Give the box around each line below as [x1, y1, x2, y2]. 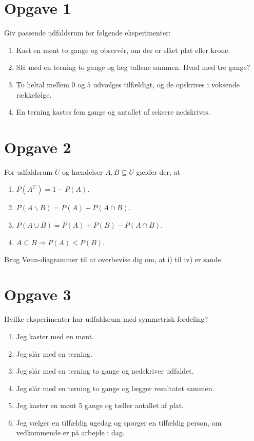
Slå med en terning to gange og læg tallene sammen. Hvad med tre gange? [16, 62, 250, 72]
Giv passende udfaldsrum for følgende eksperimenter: [4, 27, 171, 38]
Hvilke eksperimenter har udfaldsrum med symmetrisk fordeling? [4, 314, 208, 324]
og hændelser [62, 166, 103, 177]
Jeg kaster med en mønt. [16, 330, 94, 341]
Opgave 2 [4, 136, 71, 157]
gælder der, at [136, 166, 181, 177]
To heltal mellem [16, 79, 69, 89]
